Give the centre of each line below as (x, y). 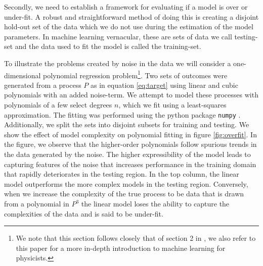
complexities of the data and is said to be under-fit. (84, 213)
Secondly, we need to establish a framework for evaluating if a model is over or (126, 7)
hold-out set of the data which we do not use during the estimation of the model (129, 26)
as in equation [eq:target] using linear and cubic (164, 85)
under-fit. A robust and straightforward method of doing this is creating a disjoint (131, 16)
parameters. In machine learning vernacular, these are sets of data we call (118, 36)
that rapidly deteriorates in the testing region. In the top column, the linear (122, 174)
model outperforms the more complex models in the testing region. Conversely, (126, 183)
